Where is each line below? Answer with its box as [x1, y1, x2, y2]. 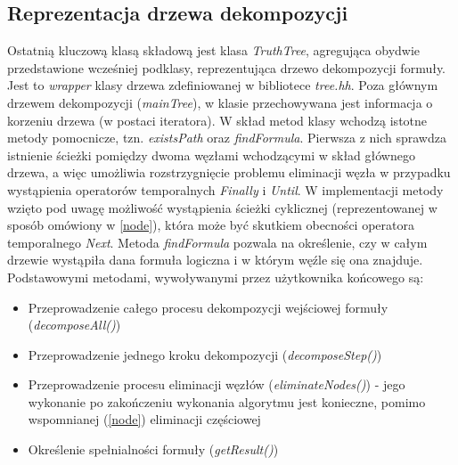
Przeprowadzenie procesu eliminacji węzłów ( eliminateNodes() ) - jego [28, 375, 405, 394]
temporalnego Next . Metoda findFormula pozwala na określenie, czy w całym [7, 232, 428, 251]
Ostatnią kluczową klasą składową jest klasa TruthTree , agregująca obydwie [7, 41, 421, 60]
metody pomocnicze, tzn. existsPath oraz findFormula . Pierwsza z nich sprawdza [7, 128, 446, 147]
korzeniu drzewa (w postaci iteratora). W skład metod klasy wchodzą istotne [7, 110, 428, 129]
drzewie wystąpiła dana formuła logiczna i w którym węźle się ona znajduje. [7, 250, 423, 269]
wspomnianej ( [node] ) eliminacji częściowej [28, 410, 261, 428]
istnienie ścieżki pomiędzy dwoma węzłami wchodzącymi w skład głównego [7, 145, 415, 164]
